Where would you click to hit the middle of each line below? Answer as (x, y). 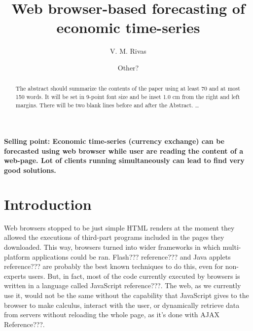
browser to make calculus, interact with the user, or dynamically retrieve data (122, 305)
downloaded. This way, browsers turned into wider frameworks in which (112, 247)
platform (17, 256)
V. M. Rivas (128, 51)
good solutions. (30, 170)
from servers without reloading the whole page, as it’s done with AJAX (112, 314)
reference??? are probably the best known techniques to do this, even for (114, 266)
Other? (128, 67)
